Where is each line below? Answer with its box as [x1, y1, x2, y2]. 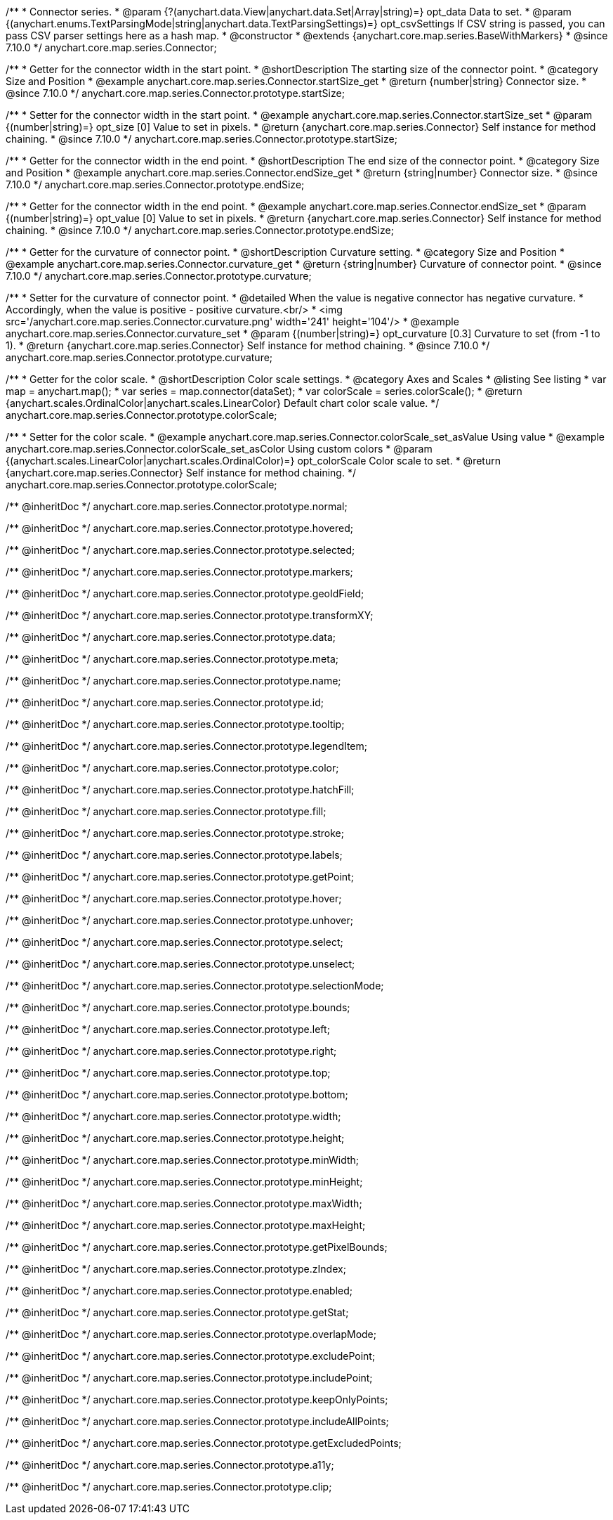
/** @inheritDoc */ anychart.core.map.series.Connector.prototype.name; [6, 675, 341, 687]
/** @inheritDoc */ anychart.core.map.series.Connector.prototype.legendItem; [6, 740, 368, 752]
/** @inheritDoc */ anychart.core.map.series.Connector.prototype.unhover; [6, 914, 354, 926]
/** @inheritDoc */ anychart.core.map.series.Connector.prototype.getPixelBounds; [6, 1241, 388, 1253]
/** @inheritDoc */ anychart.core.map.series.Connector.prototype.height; [6, 1132, 345, 1144]
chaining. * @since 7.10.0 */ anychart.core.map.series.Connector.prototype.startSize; [6, 133, 397, 145]
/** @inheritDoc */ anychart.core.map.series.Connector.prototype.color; [6, 762, 339, 774]
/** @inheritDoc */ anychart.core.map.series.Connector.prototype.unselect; [6, 958, 355, 970]
